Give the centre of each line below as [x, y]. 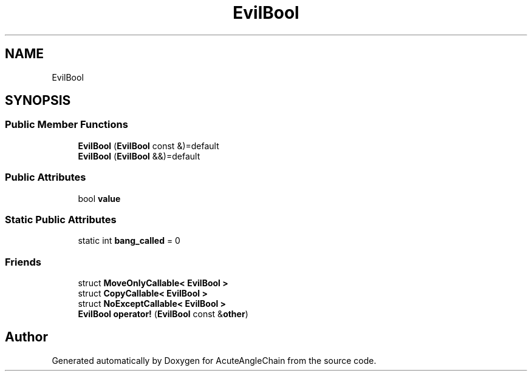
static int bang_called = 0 [129, 241]
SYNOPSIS [38, 101]
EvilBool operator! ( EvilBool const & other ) [163, 314]
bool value [99, 198]
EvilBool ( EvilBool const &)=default [148, 146]
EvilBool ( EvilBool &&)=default [139, 156]
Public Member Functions [66, 125]
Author [26, 337]
